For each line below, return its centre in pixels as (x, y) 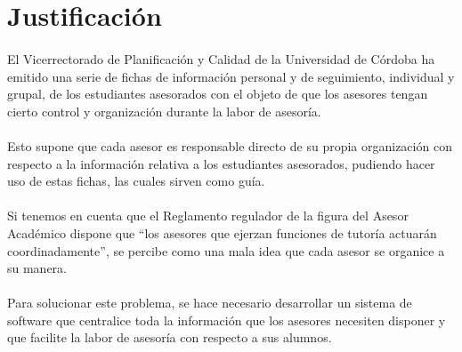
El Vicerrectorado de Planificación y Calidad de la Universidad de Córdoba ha (221, 58)
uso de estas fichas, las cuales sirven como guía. (136, 181)
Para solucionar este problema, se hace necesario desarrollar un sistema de (210, 303)
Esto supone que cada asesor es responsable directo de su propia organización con (230, 145)
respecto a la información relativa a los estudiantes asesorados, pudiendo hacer (221, 163)
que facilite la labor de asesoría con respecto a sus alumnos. (170, 337)
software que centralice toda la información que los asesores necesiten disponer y (227, 320)
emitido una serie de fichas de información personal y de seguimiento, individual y (231, 76)
